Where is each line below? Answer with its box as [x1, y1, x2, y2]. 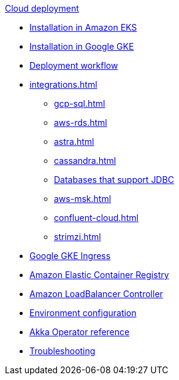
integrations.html [29, 79, 97, 90]
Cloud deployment [5, 3, 79, 14]
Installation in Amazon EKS [29, 22, 137, 33]
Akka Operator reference [29, 327, 130, 337]
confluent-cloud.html [54, 212, 139, 223]
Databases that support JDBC [54, 174, 174, 185]
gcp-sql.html [54, 98, 105, 109]
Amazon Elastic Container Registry [29, 269, 169, 280]
